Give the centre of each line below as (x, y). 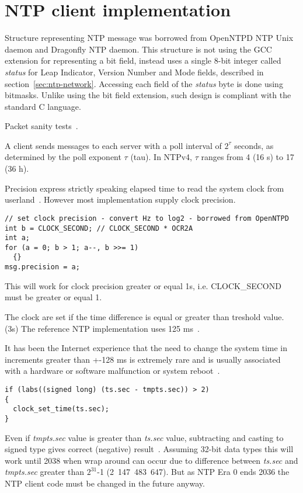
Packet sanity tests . (41, 126)
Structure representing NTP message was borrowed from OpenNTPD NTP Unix (149, 38)
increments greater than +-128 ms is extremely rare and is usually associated (143, 359)
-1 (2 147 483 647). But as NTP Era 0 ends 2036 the (193, 472)
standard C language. (43, 106)
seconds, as (254, 145)
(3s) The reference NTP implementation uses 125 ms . (102, 328)
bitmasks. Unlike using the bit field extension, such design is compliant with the (148, 95)
